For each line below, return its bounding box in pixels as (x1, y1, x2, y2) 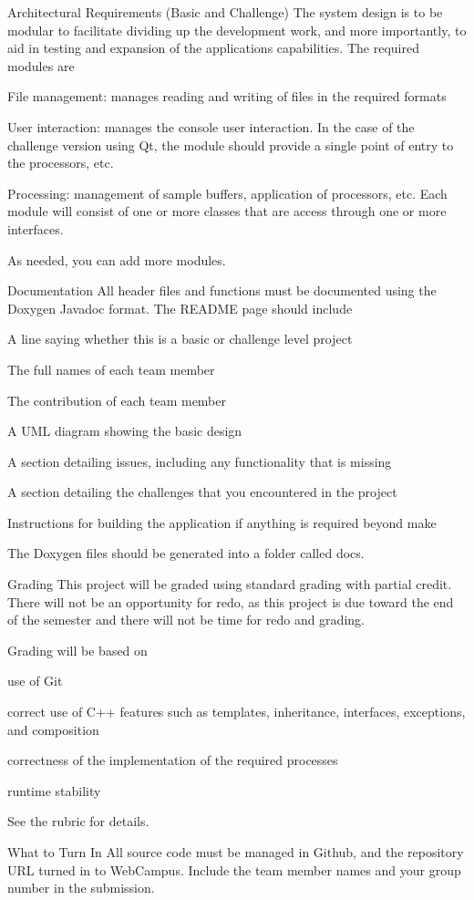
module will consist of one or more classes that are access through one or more (7, 202, 447, 221)
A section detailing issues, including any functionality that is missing (7, 451, 392, 471)
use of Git (7, 671, 63, 690)
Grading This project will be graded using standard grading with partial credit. (7, 574, 452, 594)
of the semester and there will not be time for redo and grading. (7, 610, 365, 629)
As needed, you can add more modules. (7, 250, 226, 269)
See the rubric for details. (7, 812, 149, 831)
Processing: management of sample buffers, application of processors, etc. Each (7, 183, 448, 202)
